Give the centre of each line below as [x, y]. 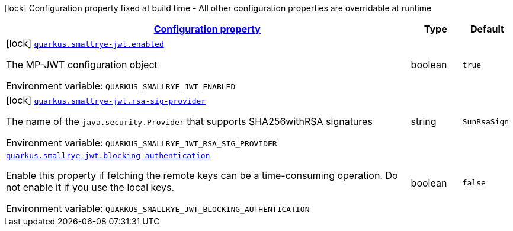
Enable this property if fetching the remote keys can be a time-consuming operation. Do [202, 175]
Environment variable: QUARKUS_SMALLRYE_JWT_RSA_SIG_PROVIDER [142, 143]
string [424, 121]
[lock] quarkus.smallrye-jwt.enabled [85, 43]
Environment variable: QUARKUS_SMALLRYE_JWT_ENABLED [121, 86]
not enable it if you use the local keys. [90, 187]
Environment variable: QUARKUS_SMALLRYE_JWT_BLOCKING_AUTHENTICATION [158, 208]
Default [487, 29]
